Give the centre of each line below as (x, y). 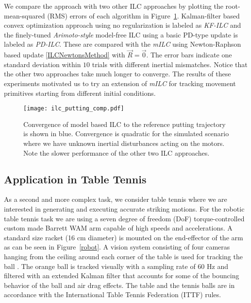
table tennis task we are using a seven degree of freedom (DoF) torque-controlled (124, 218)
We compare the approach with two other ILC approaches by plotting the (114, 6)
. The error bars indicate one (189, 55)
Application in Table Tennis (75, 179)
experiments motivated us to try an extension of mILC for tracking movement (120, 83)
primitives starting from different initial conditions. (80, 93)
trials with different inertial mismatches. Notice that (170, 64)
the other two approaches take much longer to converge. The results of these (117, 74)
